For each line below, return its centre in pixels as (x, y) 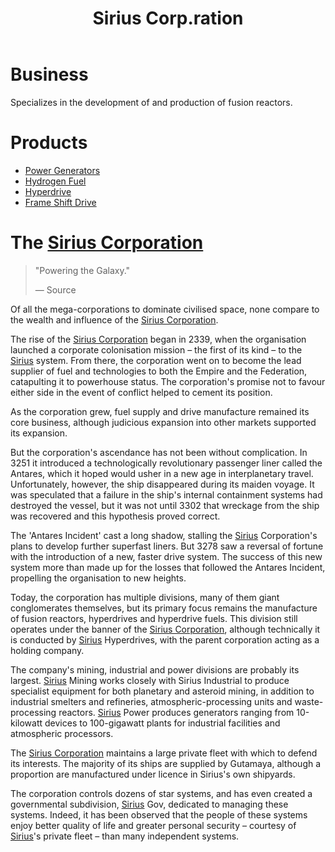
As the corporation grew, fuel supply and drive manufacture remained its (160, 411)
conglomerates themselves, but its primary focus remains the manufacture (164, 608)
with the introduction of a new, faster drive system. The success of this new (166, 556)
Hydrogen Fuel (55, 181)
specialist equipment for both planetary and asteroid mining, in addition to (162, 691)
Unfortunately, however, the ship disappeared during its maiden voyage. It (162, 484)
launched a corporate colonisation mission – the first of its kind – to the (156, 349)
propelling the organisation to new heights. (98, 578)
